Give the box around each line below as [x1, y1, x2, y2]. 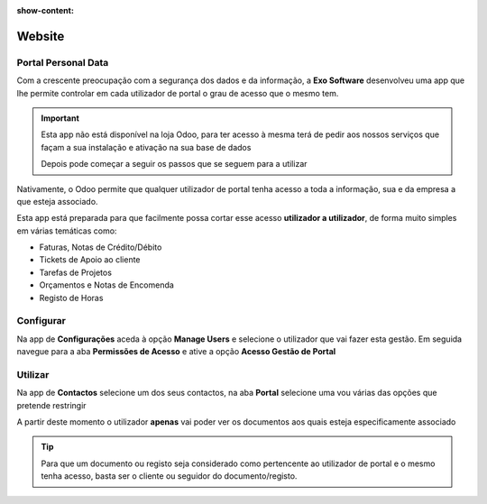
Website [16, 28, 65, 44]
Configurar [16, 315, 67, 327]
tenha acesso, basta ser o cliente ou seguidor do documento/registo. [41, 471, 298, 481]
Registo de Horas [39, 292, 104, 303]
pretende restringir [16, 399, 87, 410]
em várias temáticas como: [16, 225, 117, 236]
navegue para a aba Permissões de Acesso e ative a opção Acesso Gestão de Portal [16, 346, 336, 357]
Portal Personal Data [16, 56, 109, 69]
